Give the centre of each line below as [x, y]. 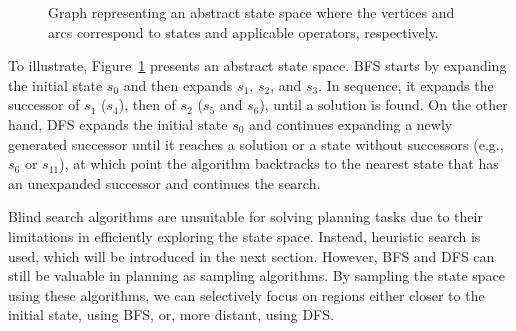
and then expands [178, 84]
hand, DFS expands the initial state [118, 123]
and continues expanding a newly [351, 123]
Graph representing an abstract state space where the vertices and [251, 12]
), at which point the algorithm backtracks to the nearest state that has [279, 163]
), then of [147, 104]
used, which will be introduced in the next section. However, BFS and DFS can [251, 255]
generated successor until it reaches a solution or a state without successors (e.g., [256, 143]
